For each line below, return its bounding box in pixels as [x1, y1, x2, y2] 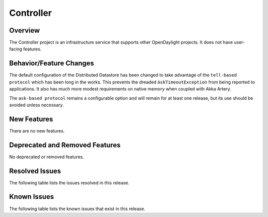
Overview [9, 26, 40, 35]
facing [9, 46, 22, 52]
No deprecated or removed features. [9, 154, 84, 160]
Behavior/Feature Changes [9, 59, 94, 68]
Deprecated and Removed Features [9, 141, 121, 149]
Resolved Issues [9, 167, 62, 175]
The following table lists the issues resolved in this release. [9, 179, 130, 185]
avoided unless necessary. [9, 102, 64, 108]
